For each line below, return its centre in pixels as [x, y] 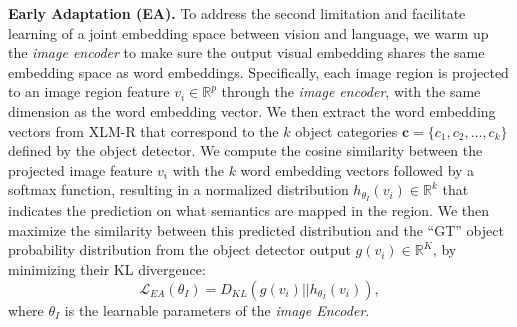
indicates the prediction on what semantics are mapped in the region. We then [249, 210]
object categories [346, 130]
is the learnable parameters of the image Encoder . [217, 309]
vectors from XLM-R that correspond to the [143, 130]
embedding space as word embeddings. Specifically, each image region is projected [258, 71]
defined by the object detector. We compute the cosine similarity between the [245, 150]
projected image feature [80, 169]
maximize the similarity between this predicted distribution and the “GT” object [256, 229]
